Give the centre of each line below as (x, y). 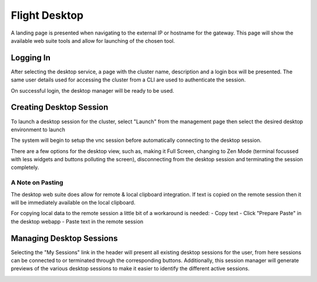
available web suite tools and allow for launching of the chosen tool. (93, 40)
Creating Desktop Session (60, 108)
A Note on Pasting (37, 183)
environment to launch (38, 130)
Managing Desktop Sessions (64, 238)
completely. (25, 168)
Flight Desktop (47, 15)
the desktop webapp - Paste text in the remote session (77, 221)
